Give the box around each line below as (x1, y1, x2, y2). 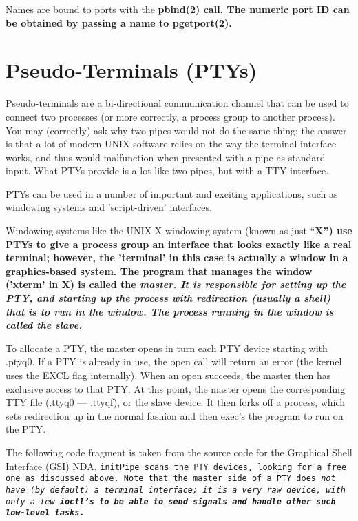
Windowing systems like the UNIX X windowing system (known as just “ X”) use (6, 223, 352, 238)
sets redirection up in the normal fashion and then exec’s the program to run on (6, 408, 344, 422)
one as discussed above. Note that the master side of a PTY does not (6, 473, 336, 484)
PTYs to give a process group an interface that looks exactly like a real (6, 236, 352, 251)
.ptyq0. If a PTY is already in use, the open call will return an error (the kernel (6, 354, 342, 369)
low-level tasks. (6, 508, 85, 518)
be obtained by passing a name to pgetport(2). (6, 15, 232, 30)
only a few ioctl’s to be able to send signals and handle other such (6, 496, 336, 507)
